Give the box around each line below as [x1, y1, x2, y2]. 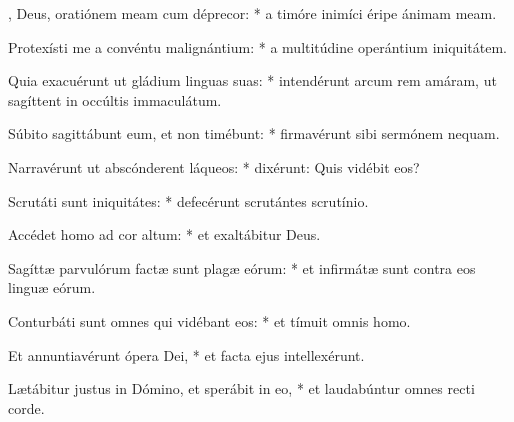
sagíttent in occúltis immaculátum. [8, 89, 222, 110]
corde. [8, 397, 45, 418]
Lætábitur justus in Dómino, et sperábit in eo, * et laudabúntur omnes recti [8, 378, 475, 399]
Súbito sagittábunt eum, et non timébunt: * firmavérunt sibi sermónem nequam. [8, 123, 500, 144]
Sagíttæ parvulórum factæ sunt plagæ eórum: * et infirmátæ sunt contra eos [8, 257, 476, 278]
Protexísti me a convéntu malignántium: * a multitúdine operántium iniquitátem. [8, 36, 507, 57]
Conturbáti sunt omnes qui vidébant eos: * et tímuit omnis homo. [8, 310, 411, 331]
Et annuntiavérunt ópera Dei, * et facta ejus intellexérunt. [8, 344, 365, 365]
